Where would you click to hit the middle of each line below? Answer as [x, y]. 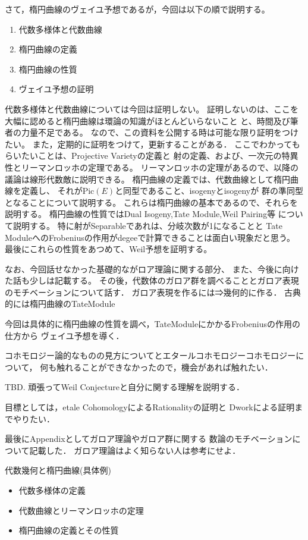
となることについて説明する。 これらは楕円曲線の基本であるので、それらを [152, 202]
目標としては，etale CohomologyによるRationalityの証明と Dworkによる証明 [150, 407]
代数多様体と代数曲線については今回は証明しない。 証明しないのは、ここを [152, 109]
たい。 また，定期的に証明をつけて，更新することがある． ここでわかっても [153, 144]
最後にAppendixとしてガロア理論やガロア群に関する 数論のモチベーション [149, 439]
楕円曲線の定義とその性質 [69, 530]
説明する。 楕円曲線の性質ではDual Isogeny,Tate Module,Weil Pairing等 [140, 214]
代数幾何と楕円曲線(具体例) [58, 470]
